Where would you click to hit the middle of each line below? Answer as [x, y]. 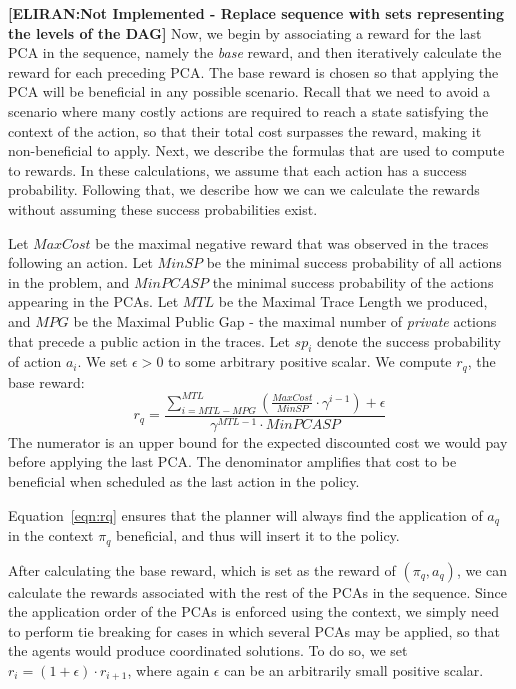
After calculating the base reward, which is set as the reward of [202, 569]
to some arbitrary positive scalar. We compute [310, 361]
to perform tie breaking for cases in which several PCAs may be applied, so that [254, 630]
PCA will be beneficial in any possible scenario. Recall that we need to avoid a [249, 91]
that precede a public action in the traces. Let [149, 340]
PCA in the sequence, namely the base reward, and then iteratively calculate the [255, 52]
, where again [168, 669]
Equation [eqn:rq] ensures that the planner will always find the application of [245, 514]
